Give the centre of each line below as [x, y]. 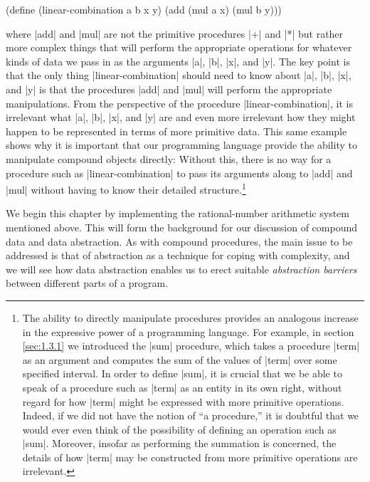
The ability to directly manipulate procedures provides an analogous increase [190, 317]
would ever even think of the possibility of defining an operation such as [179, 429]
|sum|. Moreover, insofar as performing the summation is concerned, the [179, 443]
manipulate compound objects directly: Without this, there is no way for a [169, 158]
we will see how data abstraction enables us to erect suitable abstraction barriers [181, 269]
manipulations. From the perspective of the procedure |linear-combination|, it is [179, 103]
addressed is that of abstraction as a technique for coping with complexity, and [178, 255]
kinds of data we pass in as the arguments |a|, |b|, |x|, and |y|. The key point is [178, 61]
